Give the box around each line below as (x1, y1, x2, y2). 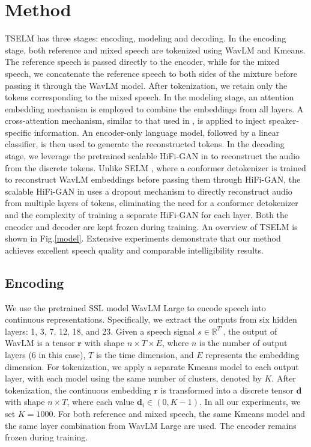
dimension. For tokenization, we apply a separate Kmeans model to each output (5, 360, 299, 372)
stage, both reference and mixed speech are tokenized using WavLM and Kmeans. (5, 43, 306, 56)
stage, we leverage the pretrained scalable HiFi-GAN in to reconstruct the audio (5, 150, 300, 162)
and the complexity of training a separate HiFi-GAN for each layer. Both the (5, 208, 289, 221)
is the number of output (199, 336, 288, 349)
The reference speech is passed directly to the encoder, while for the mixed (5, 55, 280, 68)
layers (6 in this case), (5, 348, 86, 360)
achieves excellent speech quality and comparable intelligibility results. (5, 243, 264, 256)
